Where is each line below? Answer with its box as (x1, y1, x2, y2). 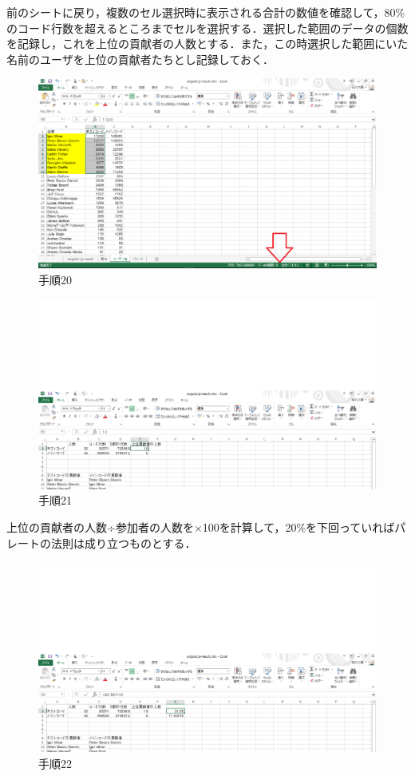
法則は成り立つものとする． (50, 534, 196, 551)
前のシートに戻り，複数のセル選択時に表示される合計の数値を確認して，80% (6, 4, 405, 20)
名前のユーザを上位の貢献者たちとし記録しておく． (6, 50, 274, 67)
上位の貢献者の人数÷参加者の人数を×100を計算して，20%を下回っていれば (6, 518, 395, 535)
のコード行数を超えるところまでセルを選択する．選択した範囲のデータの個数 (6, 19, 409, 36)
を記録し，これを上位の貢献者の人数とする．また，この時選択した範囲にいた (6, 35, 409, 52)
